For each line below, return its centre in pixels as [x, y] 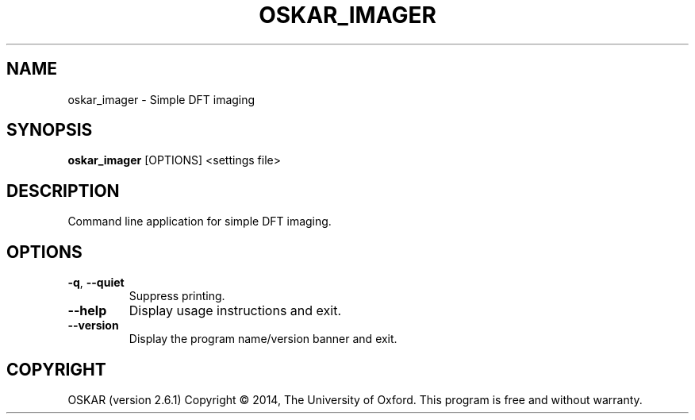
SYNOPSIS [50, 130]
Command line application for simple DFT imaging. [200, 222]
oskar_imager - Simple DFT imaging [161, 99]
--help [87, 311]
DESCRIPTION [63, 191]
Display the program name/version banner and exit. [263, 339]
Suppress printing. [177, 296]
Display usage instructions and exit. [235, 311]
